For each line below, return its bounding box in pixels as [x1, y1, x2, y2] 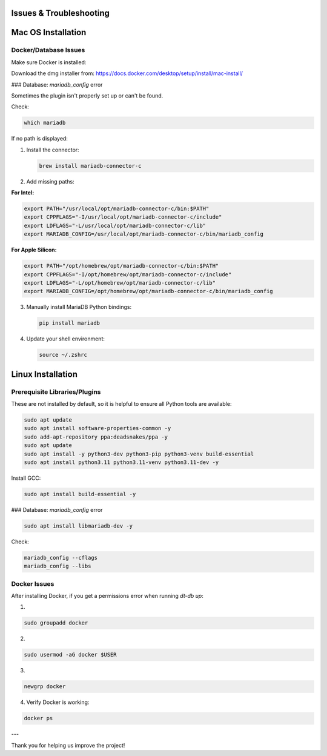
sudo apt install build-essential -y [24, 491, 136, 497]
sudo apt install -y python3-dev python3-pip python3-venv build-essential [24, 450, 254, 457]
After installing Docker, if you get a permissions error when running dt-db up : [11, 592, 204, 600]
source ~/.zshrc [39, 351, 88, 359]
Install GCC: [11, 474, 41, 482]
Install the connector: [26, 146, 79, 153]
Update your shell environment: [26, 335, 105, 342]
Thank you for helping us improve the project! [11, 741, 125, 749]
